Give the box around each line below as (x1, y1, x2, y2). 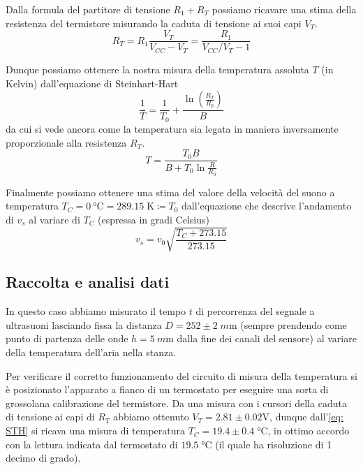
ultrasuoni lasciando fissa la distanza (6, 317, 162, 332)
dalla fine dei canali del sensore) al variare (177, 331, 357, 346)
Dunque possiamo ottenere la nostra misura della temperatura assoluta (6, 62, 309, 77)
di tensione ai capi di (6, 409, 95, 424)
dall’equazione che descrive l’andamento (181, 198, 352, 213)
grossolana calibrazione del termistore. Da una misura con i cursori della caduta (6, 395, 347, 410)
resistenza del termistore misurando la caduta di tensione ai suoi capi (6, 15, 302, 30)
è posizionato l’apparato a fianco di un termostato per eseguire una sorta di (6, 382, 329, 397)
